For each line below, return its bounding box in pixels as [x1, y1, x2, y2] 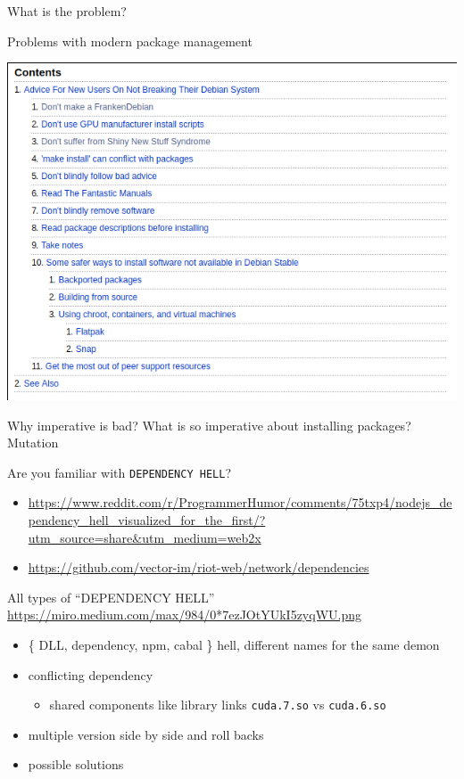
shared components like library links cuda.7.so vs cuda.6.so [49, 695, 386, 714]
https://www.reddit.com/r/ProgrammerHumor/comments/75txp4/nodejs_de [28, 493, 452, 512]
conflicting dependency [28, 665, 153, 684]
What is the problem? [7, 2, 127, 20]
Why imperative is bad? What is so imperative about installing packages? [7, 415, 411, 434]
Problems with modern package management [7, 31, 253, 50]
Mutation [7, 433, 59, 452]
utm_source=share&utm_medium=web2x [28, 528, 261, 546]
